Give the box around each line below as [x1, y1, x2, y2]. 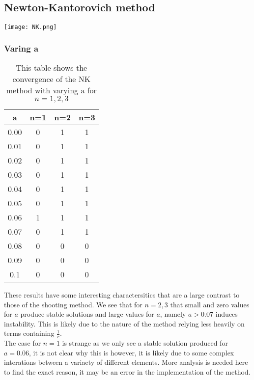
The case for [4, 338, 41, 348]
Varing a [4, 42, 39, 54]
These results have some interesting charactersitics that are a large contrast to [4, 290, 240, 300]
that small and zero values [170, 299, 250, 309]
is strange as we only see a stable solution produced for [62, 338, 228, 348]
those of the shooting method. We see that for [4, 299, 142, 309]
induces [215, 309, 238, 319]
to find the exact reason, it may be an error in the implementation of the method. [4, 367, 251, 377]
